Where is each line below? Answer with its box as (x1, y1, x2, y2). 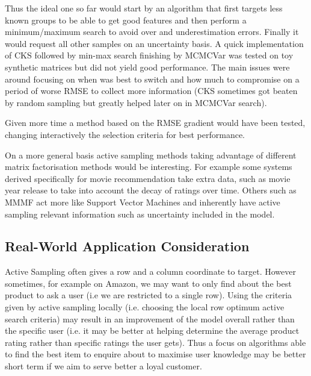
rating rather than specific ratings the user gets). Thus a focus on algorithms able (5, 336, 306, 348)
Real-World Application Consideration (5, 237, 250, 255)
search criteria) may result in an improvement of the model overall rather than (5, 312, 295, 325)
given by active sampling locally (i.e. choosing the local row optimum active (5, 301, 285, 313)
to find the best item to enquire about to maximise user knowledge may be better (5, 348, 306, 360)
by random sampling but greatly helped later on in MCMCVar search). (5, 96, 267, 108)
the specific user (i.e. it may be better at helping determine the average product (5, 324, 300, 337)
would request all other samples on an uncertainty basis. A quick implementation (5, 37, 304, 49)
